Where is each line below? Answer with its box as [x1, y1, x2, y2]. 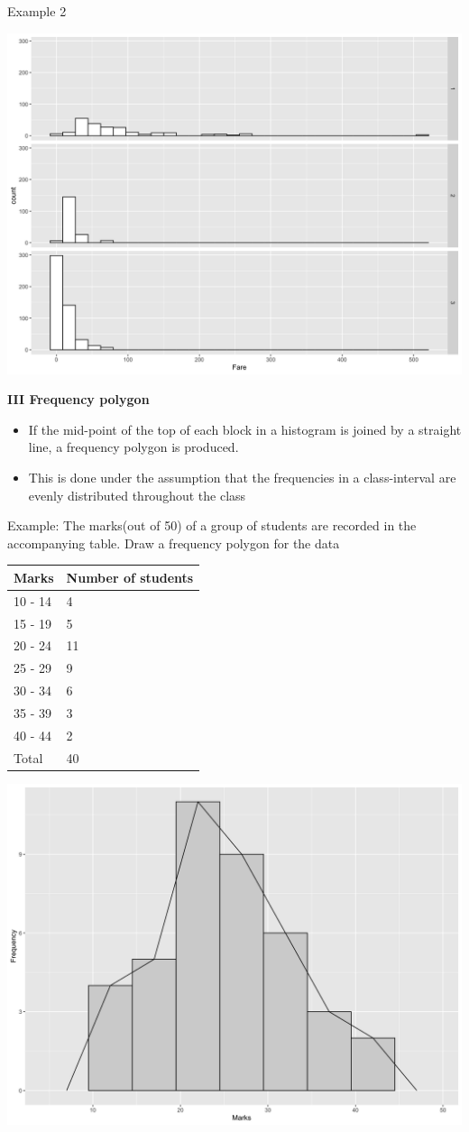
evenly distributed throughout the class [28, 485, 246, 504]
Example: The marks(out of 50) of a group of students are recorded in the [7, 516, 417, 535]
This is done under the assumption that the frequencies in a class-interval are [28, 467, 456, 486]
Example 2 [7, 2, 67, 20]
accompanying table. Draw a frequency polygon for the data [7, 533, 340, 552]
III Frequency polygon [7, 390, 150, 409]
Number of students [66, 567, 194, 586]
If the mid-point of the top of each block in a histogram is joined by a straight [28, 419, 462, 438]
